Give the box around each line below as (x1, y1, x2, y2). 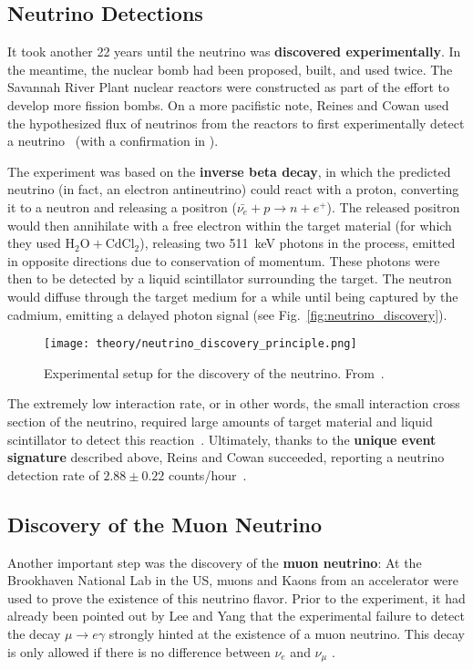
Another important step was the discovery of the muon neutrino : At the (7, 552, 422, 571)
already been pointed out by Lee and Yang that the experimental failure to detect (7, 606, 465, 625)
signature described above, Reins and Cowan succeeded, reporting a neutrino (7, 448, 445, 467)
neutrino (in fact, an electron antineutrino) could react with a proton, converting (7, 180, 459, 199)
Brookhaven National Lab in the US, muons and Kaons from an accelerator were (7, 571, 459, 590)
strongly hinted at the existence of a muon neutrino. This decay (108, 623, 466, 643)
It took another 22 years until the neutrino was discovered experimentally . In (7, 42, 461, 61)
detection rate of (7, 465, 99, 484)
